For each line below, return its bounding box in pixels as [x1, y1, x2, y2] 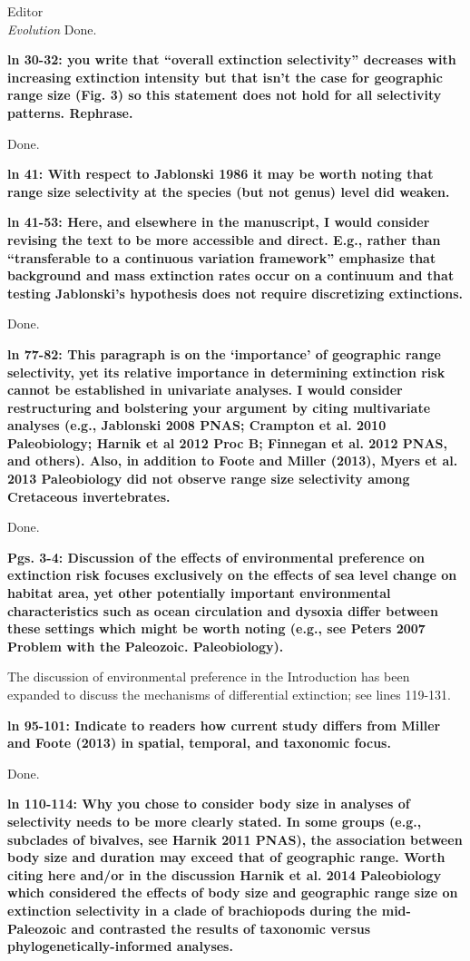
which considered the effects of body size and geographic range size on [7, 883, 458, 902]
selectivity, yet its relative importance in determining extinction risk [7, 362, 446, 381]
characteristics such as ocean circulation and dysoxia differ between [7, 601, 438, 620]
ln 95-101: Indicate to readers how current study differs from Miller [7, 715, 441, 734]
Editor [7, 2, 44, 20]
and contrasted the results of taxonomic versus [71, 918, 371, 937]
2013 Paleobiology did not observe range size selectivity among [7, 469, 410, 488]
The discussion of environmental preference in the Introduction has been [7, 667, 410, 686]
